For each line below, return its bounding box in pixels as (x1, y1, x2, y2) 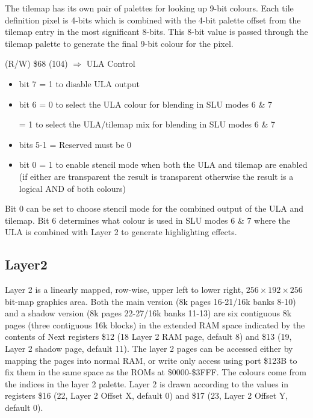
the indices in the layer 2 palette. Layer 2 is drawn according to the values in (5, 377, 289, 390)
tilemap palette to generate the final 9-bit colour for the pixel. (5, 37, 234, 49)
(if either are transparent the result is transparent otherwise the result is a (19, 170, 294, 182)
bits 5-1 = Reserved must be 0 (19, 138, 132, 150)
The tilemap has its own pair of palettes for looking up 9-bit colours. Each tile (5, 2, 294, 14)
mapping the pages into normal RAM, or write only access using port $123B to (5, 354, 297, 366)
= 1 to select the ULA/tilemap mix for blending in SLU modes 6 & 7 (19, 118, 276, 131)
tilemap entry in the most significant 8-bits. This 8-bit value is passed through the (5, 25, 308, 38)
